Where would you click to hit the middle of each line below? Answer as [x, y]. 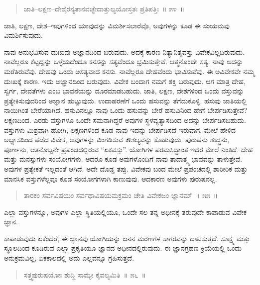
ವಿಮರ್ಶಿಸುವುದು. [23, 35]
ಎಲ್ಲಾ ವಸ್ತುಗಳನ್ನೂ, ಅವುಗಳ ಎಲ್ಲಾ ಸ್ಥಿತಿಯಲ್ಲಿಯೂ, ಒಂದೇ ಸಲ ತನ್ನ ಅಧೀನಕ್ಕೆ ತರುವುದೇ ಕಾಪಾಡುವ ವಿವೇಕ [126, 212]
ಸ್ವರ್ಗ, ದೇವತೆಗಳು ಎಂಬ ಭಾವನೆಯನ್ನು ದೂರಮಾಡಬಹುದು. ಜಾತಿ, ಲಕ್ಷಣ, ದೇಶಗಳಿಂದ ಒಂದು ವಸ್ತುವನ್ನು [124, 91]
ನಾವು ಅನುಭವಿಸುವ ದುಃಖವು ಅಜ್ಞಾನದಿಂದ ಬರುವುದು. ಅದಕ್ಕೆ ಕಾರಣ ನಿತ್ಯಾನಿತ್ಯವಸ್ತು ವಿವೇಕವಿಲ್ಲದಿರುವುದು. [124, 51]
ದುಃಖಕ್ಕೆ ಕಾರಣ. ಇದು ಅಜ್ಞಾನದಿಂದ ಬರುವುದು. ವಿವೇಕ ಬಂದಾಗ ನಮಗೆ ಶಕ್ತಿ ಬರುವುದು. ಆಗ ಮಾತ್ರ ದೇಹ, [125, 81]
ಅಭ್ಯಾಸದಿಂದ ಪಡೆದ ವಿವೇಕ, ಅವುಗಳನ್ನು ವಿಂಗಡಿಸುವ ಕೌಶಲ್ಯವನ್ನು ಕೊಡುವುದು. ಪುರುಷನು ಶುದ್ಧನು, [117, 140]
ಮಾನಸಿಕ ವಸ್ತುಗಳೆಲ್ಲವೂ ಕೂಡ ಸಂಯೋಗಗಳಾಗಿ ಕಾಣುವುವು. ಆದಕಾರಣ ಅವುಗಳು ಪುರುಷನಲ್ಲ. [111, 178]
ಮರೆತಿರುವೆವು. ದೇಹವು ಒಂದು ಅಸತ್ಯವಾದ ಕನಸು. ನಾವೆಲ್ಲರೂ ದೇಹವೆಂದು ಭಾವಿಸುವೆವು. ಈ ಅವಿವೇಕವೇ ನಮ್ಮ [130, 71]
